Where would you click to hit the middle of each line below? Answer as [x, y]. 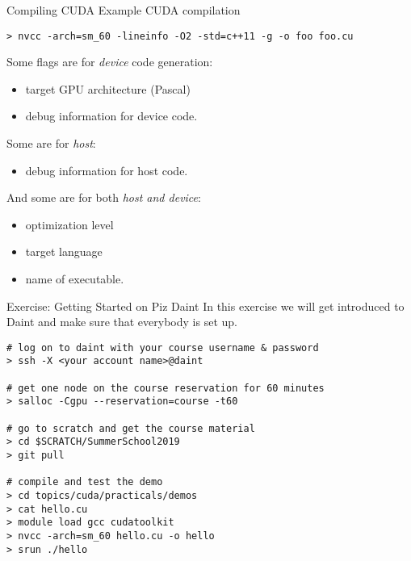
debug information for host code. [107, 170]
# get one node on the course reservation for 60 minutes [166, 388]
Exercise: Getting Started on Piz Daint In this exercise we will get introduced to [205, 306]
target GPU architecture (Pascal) [108, 88]
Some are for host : [51, 143]
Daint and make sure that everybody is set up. [122, 322]
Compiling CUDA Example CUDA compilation [124, 10]
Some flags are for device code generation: [110, 62]
